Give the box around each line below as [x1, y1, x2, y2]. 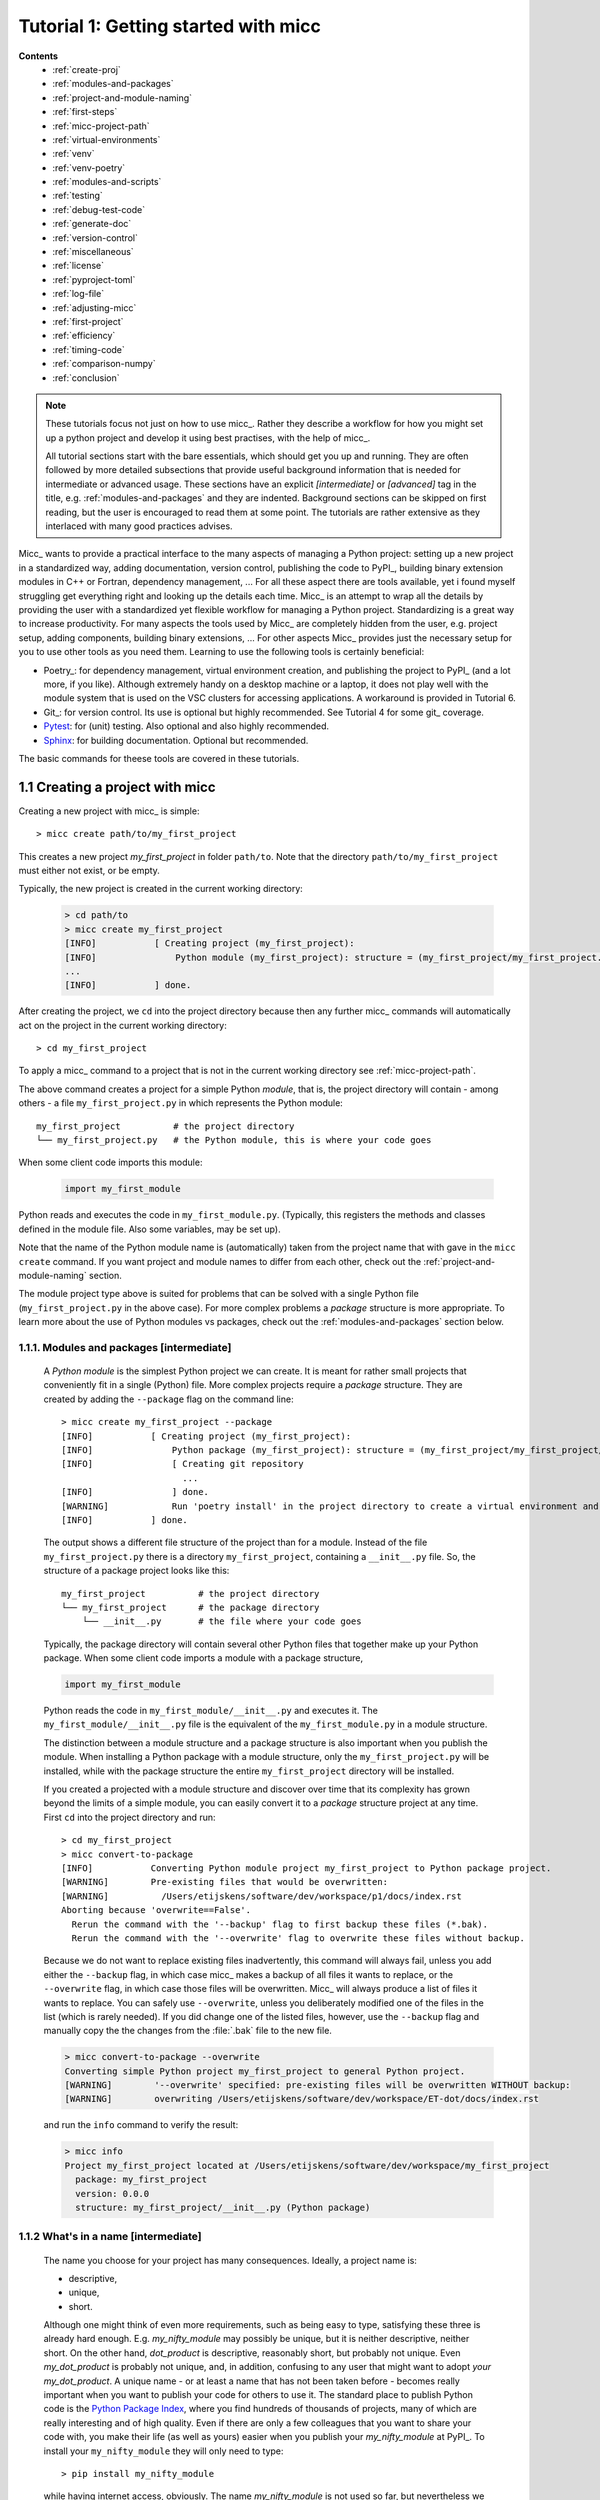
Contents [18, 50, 59, 62]
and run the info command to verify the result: [43, 2119, 239, 2131]
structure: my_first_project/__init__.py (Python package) [75, 2201, 371, 2213]
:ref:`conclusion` [52, 371, 120, 384]
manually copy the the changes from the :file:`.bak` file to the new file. [43, 2025, 332, 2037]
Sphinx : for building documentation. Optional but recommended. [43, 734, 309, 746]
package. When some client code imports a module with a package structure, [43, 1652, 364, 1664]
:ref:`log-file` [52, 288, 105, 300]
